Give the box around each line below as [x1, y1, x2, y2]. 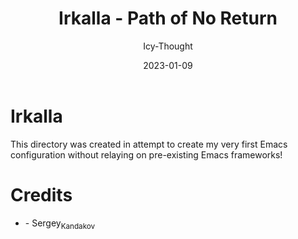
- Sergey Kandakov [24, 217, 96, 231]
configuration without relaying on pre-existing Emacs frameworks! [10, 148, 283, 161]
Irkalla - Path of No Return [58, 7, 278, 30]
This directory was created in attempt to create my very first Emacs [10, 138, 288, 150]
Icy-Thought [143, 40, 193, 52]
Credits [10, 183, 73, 206]
